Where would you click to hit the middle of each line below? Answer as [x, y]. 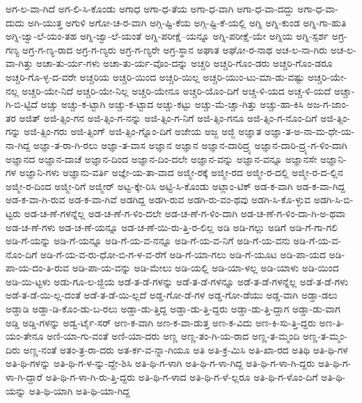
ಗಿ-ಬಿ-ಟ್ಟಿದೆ [22, 104]
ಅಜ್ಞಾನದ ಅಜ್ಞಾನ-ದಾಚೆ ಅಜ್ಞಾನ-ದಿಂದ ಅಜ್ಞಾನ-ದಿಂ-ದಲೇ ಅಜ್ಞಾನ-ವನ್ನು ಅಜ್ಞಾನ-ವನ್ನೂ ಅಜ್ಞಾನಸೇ [162, 158]
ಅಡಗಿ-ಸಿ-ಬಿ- [333, 199]
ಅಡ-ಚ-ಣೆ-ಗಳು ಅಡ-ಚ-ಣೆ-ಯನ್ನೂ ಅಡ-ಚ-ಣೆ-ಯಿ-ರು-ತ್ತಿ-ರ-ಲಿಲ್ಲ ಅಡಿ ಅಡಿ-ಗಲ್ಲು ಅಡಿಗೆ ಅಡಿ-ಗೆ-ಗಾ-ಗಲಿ [172, 227]
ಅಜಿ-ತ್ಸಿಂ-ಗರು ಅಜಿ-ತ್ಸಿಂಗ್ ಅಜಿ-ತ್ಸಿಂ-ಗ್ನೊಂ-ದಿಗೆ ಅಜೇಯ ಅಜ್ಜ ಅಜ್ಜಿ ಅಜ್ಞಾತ [143, 131]
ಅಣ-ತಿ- [332, 322]
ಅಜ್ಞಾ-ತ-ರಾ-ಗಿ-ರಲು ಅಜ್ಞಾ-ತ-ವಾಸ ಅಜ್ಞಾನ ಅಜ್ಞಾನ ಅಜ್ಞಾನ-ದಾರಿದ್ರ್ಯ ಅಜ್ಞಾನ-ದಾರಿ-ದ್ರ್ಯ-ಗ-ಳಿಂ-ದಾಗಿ [190, 144]
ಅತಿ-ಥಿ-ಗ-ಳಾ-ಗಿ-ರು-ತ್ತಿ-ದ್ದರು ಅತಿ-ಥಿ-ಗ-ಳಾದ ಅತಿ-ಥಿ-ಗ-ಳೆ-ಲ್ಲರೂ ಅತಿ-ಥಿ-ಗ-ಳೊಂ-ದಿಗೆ [182, 377]
